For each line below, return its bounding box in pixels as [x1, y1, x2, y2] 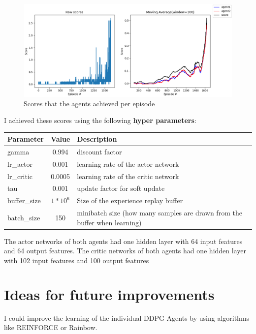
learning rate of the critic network [77, 171, 179, 181]
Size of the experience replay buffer [77, 195, 183, 206]
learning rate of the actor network [77, 158, 179, 169]
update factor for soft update [77, 183, 165, 193]
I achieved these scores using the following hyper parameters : [4, 115, 196, 125]
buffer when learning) [77, 217, 142, 227]
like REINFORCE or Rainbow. [4, 322, 97, 333]
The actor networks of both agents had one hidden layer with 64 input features [4, 236, 243, 246]
